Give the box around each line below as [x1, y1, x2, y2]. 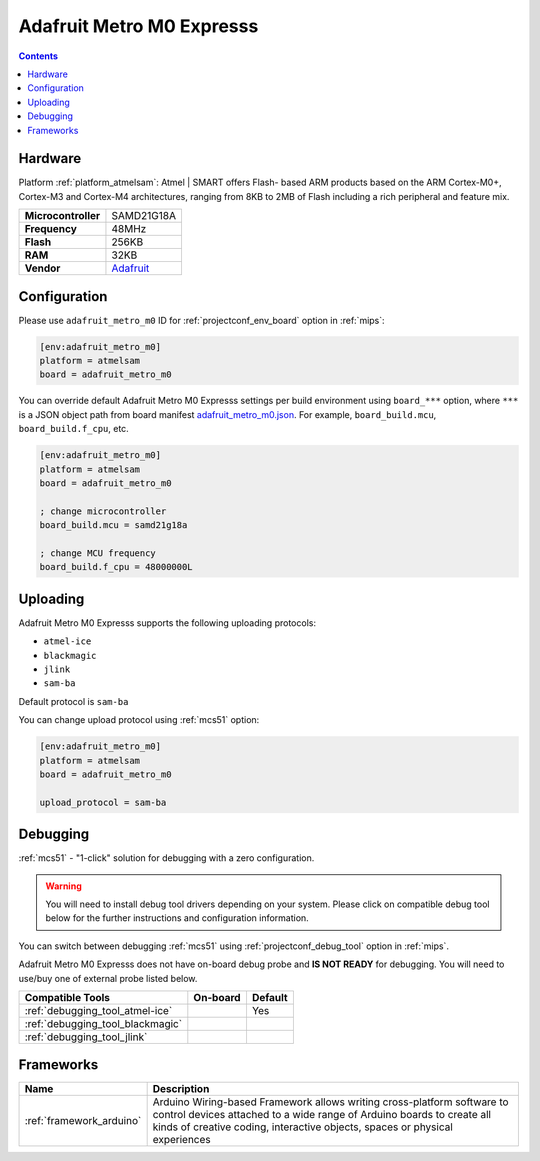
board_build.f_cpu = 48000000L [39, 561, 194, 573]
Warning [45, 880, 82, 892]
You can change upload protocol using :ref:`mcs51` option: [18, 714, 260, 726]
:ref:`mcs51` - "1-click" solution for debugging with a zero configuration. [18, 852, 315, 864]
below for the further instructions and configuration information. [45, 912, 309, 924]
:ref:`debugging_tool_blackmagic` [24, 1016, 183, 1030]
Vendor [24, 261, 61, 275]
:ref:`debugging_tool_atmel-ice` [24, 1003, 173, 1017]
